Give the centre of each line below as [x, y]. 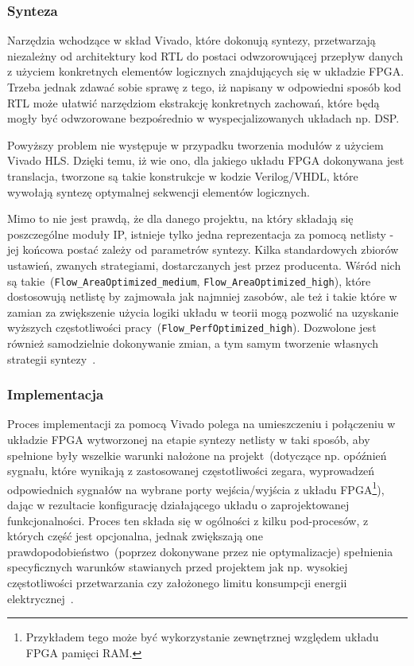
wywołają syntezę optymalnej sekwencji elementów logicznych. [159, 191]
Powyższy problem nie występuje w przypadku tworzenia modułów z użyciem [195, 144]
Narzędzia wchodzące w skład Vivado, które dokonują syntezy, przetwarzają [192, 40]
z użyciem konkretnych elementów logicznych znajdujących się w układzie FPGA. [206, 71]
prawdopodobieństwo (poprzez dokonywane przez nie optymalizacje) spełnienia [200, 551]
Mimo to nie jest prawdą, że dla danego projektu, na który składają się [180, 218]
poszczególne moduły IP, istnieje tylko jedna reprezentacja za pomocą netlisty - [201, 234]
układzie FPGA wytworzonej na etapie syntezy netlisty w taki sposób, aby [189, 440]
